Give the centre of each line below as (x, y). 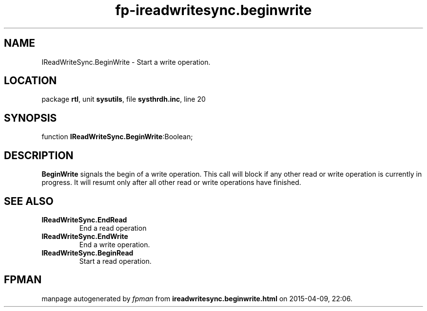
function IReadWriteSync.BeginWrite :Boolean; (117, 137)
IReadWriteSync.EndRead (84, 220)
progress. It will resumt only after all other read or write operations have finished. (171, 183)
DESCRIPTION (39, 155)
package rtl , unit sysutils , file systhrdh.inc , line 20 (124, 99)
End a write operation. (115, 244)
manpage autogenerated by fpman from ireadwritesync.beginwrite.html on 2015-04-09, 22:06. (197, 298)
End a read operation (113, 228)
